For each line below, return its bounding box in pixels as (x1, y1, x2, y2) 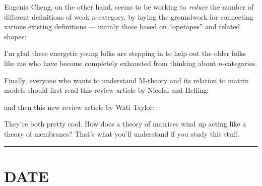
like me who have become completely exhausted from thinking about (4, 57, 216, 68)
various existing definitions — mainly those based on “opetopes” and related (4, 21, 240, 32)
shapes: (4, 31, 27, 41)
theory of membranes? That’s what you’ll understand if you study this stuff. (4, 128, 239, 139)
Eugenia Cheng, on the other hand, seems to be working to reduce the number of (4, 2, 254, 12)
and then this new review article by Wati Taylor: (4, 101, 155, 112)
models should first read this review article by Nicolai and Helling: (4, 85, 209, 95)
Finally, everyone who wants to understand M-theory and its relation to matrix (4, 75, 249, 85)
